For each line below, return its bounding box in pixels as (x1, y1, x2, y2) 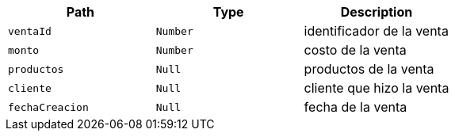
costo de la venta (304, 42, 407, 58)
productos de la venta (304, 61, 434, 77)
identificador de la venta (304, 23, 449, 39)
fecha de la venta (304, 99, 407, 115)
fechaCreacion (8, 101, 89, 113)
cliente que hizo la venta (304, 80, 449, 96)
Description (340, 4, 413, 20)
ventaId (8, 25, 52, 37)
